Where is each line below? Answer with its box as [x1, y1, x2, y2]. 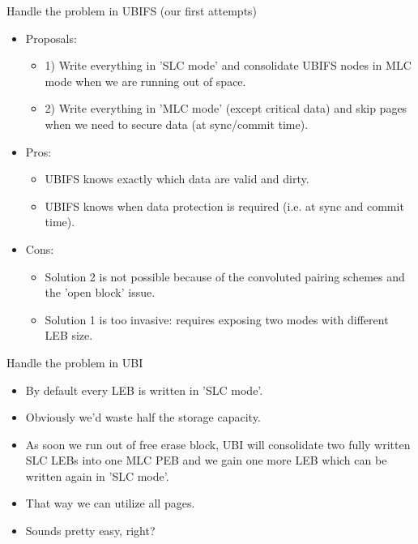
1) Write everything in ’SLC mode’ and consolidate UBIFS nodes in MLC [45, 57, 412, 74]
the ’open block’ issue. [45, 284, 156, 301]
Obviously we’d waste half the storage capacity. [25, 409, 261, 426]
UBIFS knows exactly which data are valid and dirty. [45, 170, 309, 187]
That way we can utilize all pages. [25, 495, 195, 512]
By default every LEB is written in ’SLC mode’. [25, 381, 263, 398]
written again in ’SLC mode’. [25, 467, 169, 484]
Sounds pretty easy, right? [25, 522, 156, 539]
